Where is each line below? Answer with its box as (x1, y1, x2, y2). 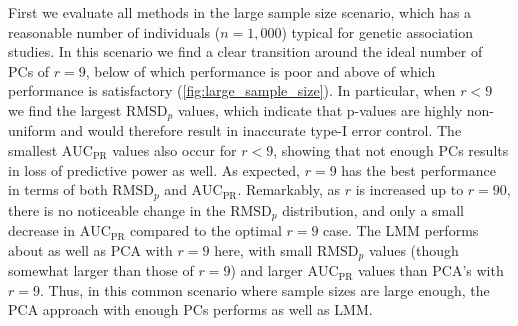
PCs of (8, 60, 50, 81)
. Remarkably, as (237, 179, 340, 200)
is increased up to (355, 179, 464, 200)
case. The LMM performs (323, 220, 479, 241)
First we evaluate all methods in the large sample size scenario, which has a (8, 2, 472, 22)
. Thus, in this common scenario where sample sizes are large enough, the (39, 279, 490, 300)
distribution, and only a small (282, 199, 465, 220)
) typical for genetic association (281, 21, 474, 42)
